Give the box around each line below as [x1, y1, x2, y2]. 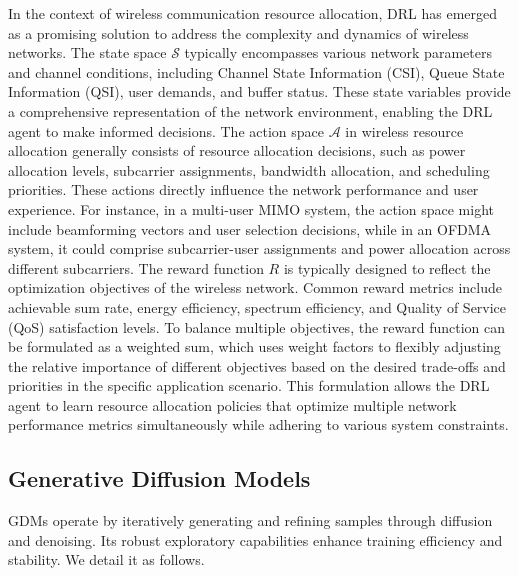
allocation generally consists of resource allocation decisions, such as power [8, 140, 466, 161]
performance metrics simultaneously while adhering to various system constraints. [8, 414, 509, 435]
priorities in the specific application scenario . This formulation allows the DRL [8, 375, 490, 396]
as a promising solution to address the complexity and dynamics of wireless [8, 22, 469, 43]
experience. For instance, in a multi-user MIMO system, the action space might [8, 198, 494, 219]
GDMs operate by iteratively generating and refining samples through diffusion [8, 510, 493, 531]
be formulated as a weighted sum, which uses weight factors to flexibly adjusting [8, 336, 501, 357]
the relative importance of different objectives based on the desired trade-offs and [8, 355, 506, 376]
